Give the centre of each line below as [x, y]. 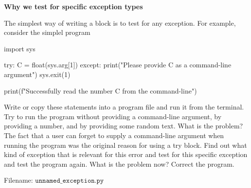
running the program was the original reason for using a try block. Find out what [125, 145]
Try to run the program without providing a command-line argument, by [113, 116]
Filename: [18, 180]
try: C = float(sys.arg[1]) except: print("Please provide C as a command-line [118, 65]
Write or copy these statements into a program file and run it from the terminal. [124, 107]
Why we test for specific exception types [73, 6]
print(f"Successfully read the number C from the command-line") [100, 90]
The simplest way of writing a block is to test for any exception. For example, [120, 23]
